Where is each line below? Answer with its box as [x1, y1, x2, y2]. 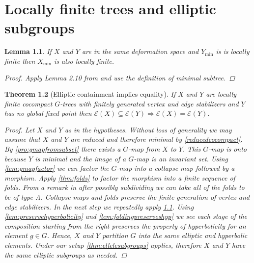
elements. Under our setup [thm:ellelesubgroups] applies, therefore [4, 240, 202, 250]
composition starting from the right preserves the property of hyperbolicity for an [4, 220, 246, 231]
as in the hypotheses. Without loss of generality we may [65, 124, 232, 134]
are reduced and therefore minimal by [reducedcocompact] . [70, 134, 243, 144]
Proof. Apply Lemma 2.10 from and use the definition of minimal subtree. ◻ [4, 72, 235, 82]
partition [102, 230, 128, 240]
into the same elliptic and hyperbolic [138, 230, 248, 240]
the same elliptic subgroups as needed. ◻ [4, 249, 127, 260]
